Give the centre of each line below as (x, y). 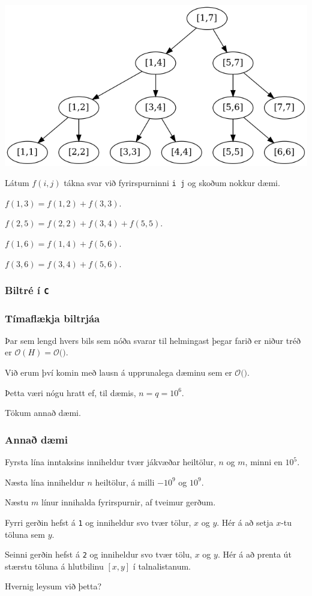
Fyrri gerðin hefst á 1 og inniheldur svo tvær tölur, (98, 522)
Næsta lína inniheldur (45, 482)
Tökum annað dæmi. (43, 413)
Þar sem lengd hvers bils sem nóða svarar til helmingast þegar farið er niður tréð (153, 340)
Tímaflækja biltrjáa (52, 318)
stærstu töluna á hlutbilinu (54, 566)
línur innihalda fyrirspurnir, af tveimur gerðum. (128, 502)
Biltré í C (27, 290)
